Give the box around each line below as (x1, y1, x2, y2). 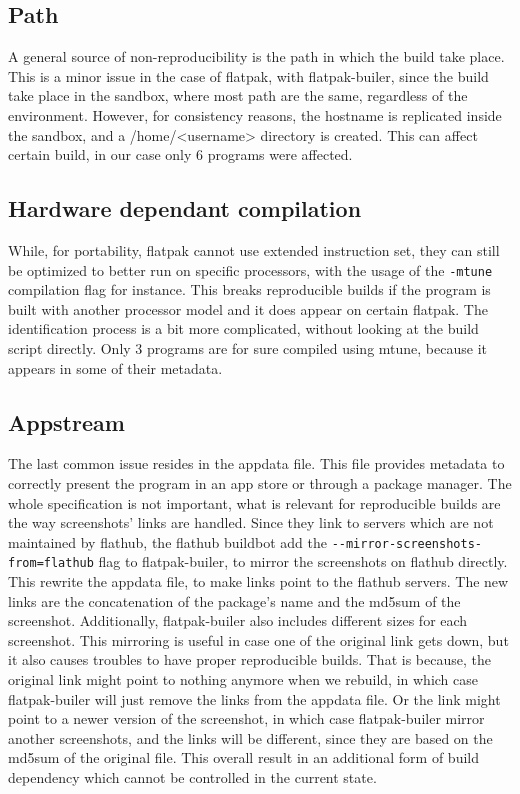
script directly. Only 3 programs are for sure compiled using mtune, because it (8, 338, 487, 358)
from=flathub (8, 556, 94, 571)
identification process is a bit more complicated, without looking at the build (8, 318, 479, 339)
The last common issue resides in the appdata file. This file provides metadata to (8, 453, 505, 474)
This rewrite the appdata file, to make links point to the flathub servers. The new (8, 571, 509, 592)
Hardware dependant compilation (8, 193, 362, 224)
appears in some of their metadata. (8, 357, 223, 378)
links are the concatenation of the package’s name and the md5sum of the (8, 590, 461, 611)
